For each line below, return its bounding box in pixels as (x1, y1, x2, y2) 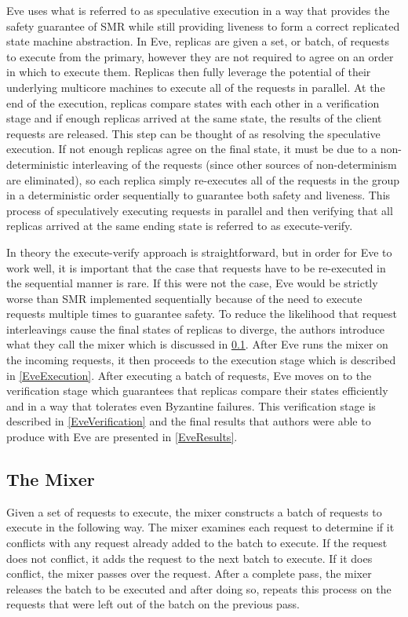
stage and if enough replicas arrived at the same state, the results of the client (6, 110, 382, 126)
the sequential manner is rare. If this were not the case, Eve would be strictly (6, 275, 378, 291)
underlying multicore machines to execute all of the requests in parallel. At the (6, 78, 385, 95)
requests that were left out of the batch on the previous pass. (6, 596, 300, 612)
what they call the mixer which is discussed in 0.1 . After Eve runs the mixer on (6, 336, 388, 352)
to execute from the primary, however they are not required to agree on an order (6, 48, 394, 64)
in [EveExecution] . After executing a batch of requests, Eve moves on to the (6, 367, 372, 383)
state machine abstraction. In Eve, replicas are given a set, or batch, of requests (6, 33, 390, 49)
